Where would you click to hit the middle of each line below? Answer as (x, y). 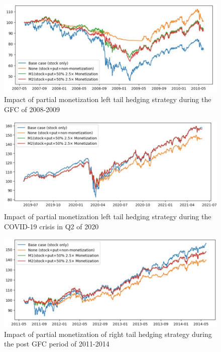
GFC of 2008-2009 (32, 109)
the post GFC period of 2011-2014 (57, 344)
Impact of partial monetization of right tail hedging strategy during (108, 334)
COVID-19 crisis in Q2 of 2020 (51, 226)
